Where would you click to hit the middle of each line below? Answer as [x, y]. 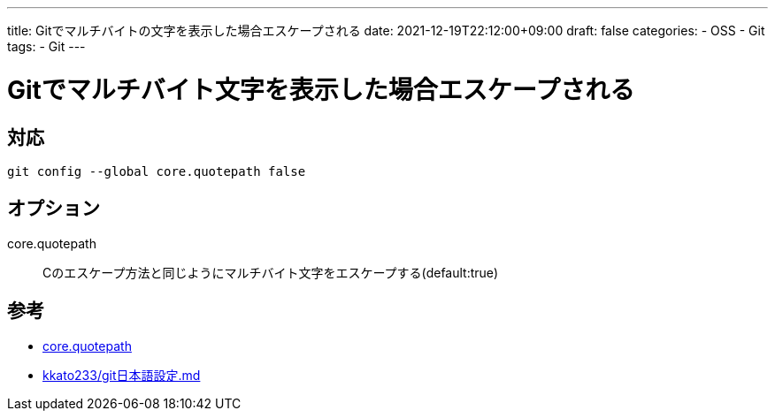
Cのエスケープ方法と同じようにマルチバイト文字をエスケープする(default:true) [271, 272]
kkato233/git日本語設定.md [122, 375]
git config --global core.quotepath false [157, 171]
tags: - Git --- [46, 46]
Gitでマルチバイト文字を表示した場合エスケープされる [321, 90]
